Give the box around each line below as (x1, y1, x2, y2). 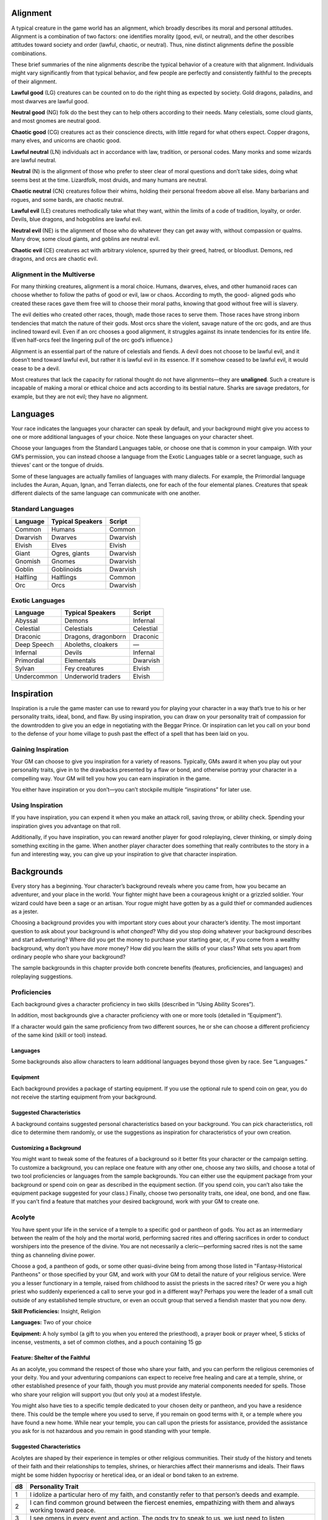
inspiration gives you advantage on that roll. (11, 822, 121, 829)
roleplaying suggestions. (11, 973, 73, 980)
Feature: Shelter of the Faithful (11, 1354, 91, 1361)
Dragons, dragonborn (64, 632, 127, 641)
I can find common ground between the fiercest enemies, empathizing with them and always (29, 1498, 295, 1507)
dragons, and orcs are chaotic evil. (11, 255, 98, 262)
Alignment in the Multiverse (11, 270, 95, 278)
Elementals (64, 657, 97, 665)
